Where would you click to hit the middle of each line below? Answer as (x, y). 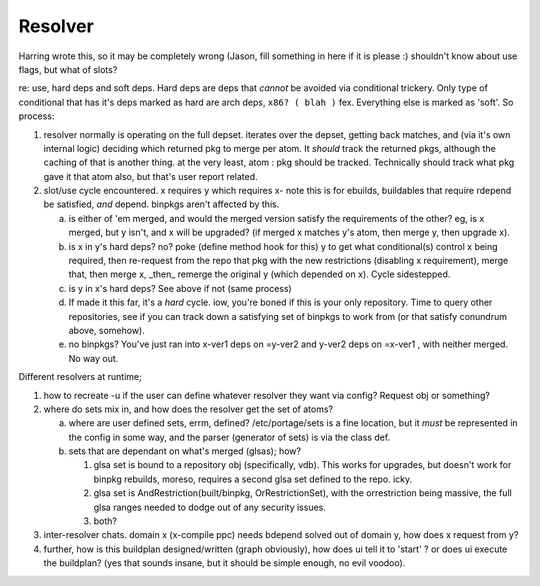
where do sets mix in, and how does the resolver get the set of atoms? (188, 409)
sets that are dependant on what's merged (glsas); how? (185, 451)
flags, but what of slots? (68, 69)
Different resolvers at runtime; (80, 377)
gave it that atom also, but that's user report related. (151, 176)
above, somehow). (106, 330)
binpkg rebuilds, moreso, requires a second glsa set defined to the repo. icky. (253, 479)
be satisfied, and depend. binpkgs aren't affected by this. (161, 204)
